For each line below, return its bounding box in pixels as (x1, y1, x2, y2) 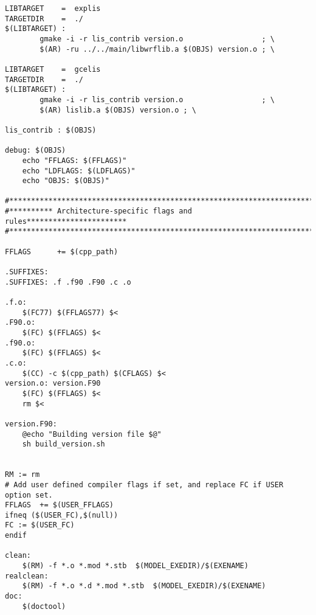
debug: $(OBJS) (5, 146, 66, 155)
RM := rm (5, 470, 40, 479)
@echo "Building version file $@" (22, 429, 162, 439)
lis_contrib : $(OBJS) (5, 125, 97, 134)
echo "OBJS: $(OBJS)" (22, 176, 109, 186)
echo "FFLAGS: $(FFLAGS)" (22, 156, 127, 165)
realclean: (5, 571, 49, 580)
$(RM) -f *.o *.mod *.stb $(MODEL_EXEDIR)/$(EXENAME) (22, 561, 249, 571)
